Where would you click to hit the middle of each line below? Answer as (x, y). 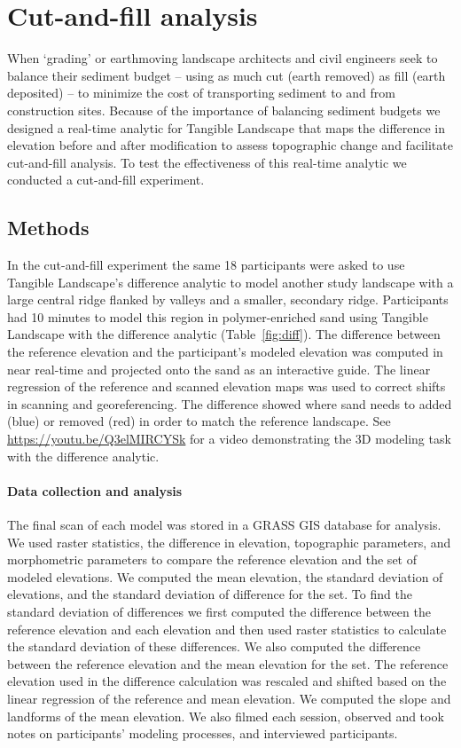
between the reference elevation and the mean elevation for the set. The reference (228, 663)
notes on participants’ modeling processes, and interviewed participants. (203, 733)
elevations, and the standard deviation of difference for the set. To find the (210, 594)
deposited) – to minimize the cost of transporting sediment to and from (201, 93)
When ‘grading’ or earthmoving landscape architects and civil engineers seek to (223, 58)
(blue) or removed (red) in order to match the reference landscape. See (199, 421)
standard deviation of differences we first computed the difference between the (219, 611)
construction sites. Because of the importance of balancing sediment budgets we (224, 110)
